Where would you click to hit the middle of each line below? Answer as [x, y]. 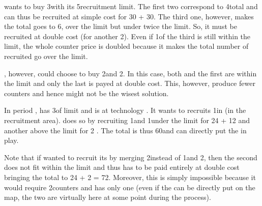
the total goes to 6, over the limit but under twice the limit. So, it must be [121, 26]
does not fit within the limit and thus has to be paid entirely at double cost [122, 167]
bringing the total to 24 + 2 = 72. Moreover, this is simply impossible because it [130, 177]
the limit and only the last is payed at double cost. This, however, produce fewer [130, 83]
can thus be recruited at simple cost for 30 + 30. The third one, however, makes [129, 16]
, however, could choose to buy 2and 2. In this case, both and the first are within [130, 73]
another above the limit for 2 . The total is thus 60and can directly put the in [125, 130]
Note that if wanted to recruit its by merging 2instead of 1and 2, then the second [131, 157]
